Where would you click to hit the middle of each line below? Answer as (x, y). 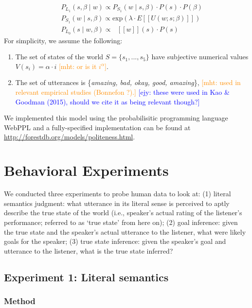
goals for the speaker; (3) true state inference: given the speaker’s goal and (115, 241)
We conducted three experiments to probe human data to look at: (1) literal (117, 194)
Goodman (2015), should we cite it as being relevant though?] (108, 101)
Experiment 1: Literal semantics (86, 277)
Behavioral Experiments (86, 170)
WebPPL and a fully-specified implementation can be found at (97, 127)
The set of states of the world (59, 57)
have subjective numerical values (200, 57)
